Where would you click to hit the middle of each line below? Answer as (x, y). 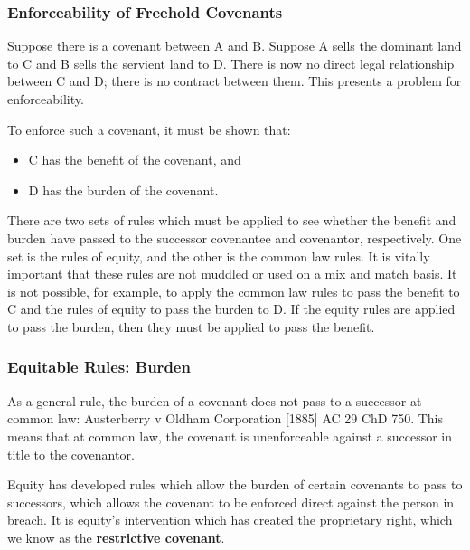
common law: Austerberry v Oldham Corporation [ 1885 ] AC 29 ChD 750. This (226, 418)
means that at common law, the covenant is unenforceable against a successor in (230, 436)
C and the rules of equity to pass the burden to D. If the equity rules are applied (231, 309)
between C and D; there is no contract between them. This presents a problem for (235, 81)
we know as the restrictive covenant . (116, 537)
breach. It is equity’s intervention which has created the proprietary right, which (230, 520)
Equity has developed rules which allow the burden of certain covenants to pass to (235, 484)
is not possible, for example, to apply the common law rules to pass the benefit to (234, 291)
